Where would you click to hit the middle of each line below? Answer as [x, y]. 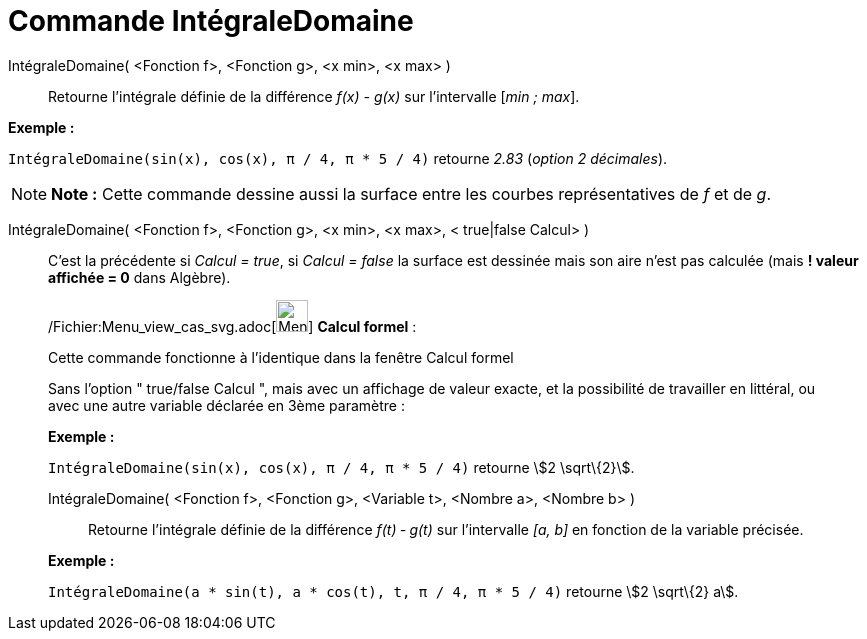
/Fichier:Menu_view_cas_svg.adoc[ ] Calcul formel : [232, 326]
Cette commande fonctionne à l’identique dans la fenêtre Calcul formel [281, 357]
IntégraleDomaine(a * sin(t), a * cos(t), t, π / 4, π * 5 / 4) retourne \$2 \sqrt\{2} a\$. [393, 591]
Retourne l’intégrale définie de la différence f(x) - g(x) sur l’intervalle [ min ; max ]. [314, 96]
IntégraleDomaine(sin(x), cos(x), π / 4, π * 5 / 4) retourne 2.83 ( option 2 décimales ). [338, 158]
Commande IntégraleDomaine [211, 21]
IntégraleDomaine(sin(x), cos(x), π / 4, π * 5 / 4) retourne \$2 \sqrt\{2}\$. [341, 467]
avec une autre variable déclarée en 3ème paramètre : [226, 405]
